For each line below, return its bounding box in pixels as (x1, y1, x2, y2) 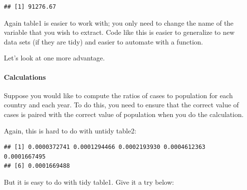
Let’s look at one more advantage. (4, 53, 105, 63)
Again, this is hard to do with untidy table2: (4, 125, 136, 135)
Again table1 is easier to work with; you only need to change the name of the (4, 17, 234, 28)
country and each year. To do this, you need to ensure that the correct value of (4, 100, 239, 110)
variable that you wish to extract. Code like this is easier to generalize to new (4, 27, 235, 37)
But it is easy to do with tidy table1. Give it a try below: (4, 176, 174, 187)
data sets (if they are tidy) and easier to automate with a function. (4, 36, 203, 46)
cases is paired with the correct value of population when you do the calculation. (4, 109, 244, 119)
